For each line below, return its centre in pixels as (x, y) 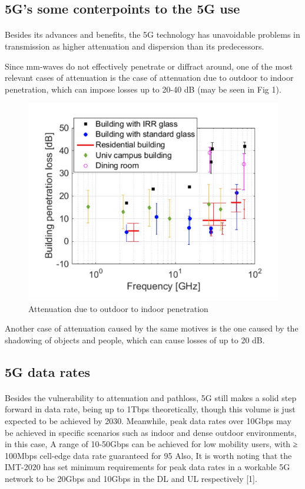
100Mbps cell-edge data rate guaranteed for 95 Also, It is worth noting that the (148, 455)
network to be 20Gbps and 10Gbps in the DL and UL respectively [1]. (131, 479)
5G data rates (48, 371)
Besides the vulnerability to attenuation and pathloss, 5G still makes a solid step (151, 397)
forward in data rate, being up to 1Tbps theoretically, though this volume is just (150, 409)
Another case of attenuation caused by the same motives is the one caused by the (152, 328)
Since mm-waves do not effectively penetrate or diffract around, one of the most (149, 66)
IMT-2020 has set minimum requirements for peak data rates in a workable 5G (147, 467)
